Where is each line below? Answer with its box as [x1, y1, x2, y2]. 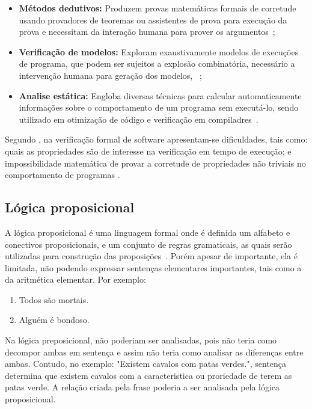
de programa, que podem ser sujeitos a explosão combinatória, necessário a [19, 57, 295, 70]
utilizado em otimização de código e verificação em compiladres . [19, 112, 258, 125]
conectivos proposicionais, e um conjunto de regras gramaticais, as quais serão [5, 238, 292, 250]
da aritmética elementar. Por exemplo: [5, 273, 146, 286]
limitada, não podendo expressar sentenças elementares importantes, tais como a [5, 261, 302, 274]
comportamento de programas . [5, 168, 120, 181]
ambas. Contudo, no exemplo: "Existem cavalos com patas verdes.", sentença [5, 357, 287, 370]
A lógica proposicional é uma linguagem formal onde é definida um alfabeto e [5, 226, 290, 238]
